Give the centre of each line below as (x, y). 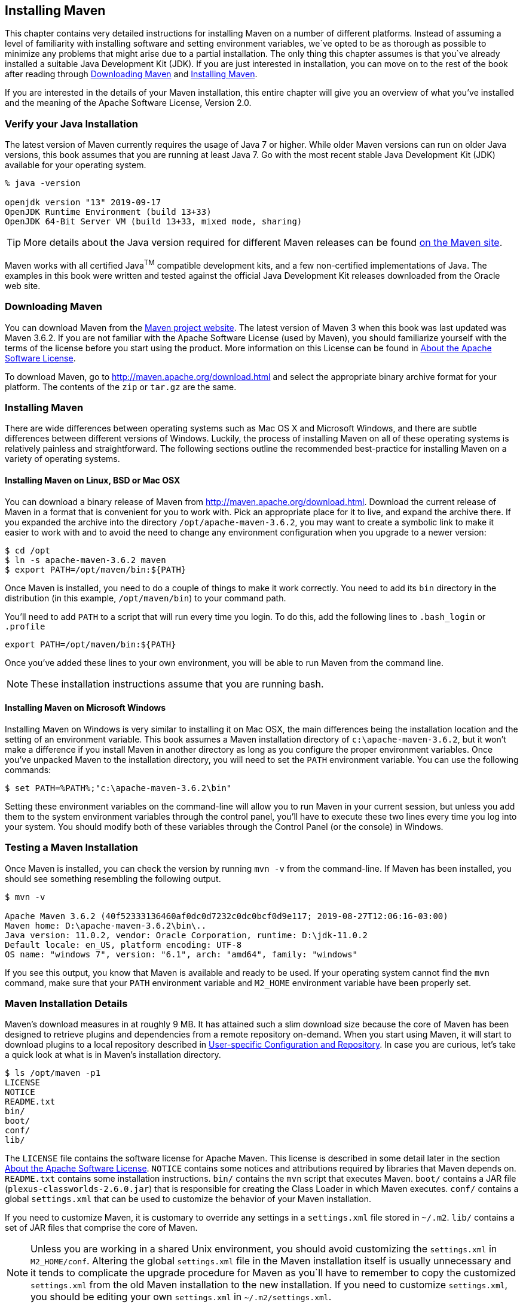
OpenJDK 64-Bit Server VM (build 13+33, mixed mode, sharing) (154, 222)
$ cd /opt (27, 550)
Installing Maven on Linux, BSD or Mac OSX (93, 480)
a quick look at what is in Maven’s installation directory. (113, 1055)
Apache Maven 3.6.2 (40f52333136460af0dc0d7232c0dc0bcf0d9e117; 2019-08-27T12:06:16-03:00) (227, 916)
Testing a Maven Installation (72, 848)
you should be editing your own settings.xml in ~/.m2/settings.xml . (181, 1297)
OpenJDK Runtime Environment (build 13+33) (108, 212)
